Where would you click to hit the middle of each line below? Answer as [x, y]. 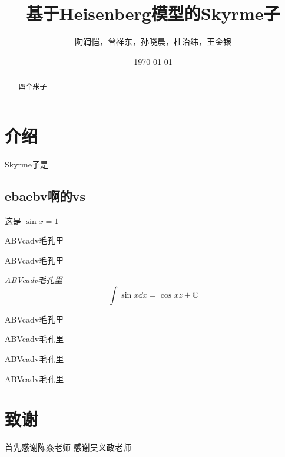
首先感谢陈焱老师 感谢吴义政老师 [68, 447]
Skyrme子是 [26, 164]
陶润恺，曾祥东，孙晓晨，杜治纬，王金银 [153, 42]
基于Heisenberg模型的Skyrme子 [153, 13]
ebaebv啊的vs [45, 195]
